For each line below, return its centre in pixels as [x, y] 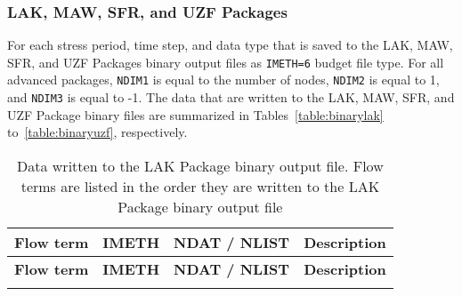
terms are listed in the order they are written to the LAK [200, 186]
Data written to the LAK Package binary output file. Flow [200, 165]
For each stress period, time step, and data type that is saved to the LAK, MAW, [230, 45]
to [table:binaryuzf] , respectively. [97, 132]
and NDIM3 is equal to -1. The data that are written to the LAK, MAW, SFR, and [231, 97]
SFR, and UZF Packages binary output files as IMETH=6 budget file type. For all [226, 62]
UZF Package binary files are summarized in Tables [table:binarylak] [195, 114]
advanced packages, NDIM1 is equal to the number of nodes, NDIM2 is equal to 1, [223, 80]
